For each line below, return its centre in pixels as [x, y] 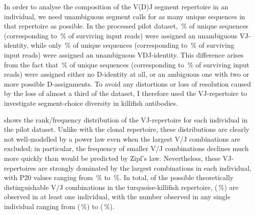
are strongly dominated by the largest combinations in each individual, [145, 168]
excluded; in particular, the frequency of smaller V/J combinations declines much [126, 148]
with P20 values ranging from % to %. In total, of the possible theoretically [119, 177]
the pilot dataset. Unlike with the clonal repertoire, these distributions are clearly [127, 129]
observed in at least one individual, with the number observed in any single [117, 197]
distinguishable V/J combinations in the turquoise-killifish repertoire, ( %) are [121, 187]
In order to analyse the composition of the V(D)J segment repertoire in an [116, 6]
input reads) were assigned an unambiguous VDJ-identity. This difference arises [124, 54]
